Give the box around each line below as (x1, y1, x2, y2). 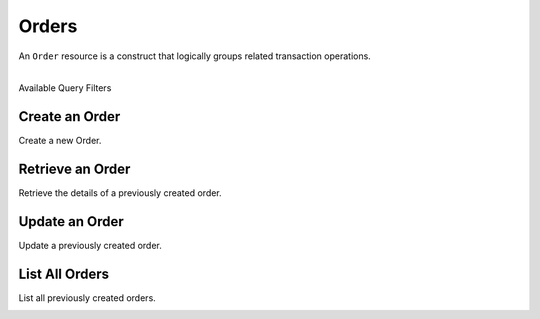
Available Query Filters (18, 82, 112, 94)
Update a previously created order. (18, 240, 162, 252)
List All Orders (18, 265, 110, 282)
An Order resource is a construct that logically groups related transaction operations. (18, 50, 372, 62)
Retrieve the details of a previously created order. (18, 187, 222, 199)
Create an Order (18, 108, 121, 125)
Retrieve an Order (18, 161, 131, 178)
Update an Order (18, 213, 124, 230)
